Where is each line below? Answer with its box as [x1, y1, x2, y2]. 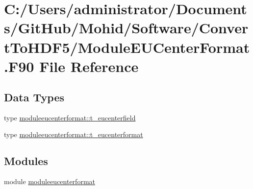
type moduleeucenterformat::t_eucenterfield [4, 113, 136, 123]
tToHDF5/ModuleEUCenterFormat [4, 37, 250, 57]
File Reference [39, 56, 139, 76]
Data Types [4, 90, 64, 105]
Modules [4, 153, 48, 168]
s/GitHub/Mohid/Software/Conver [4, 18, 249, 38]
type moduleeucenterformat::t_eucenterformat [4, 129, 143, 139]
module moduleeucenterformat [4, 176, 95, 186]
